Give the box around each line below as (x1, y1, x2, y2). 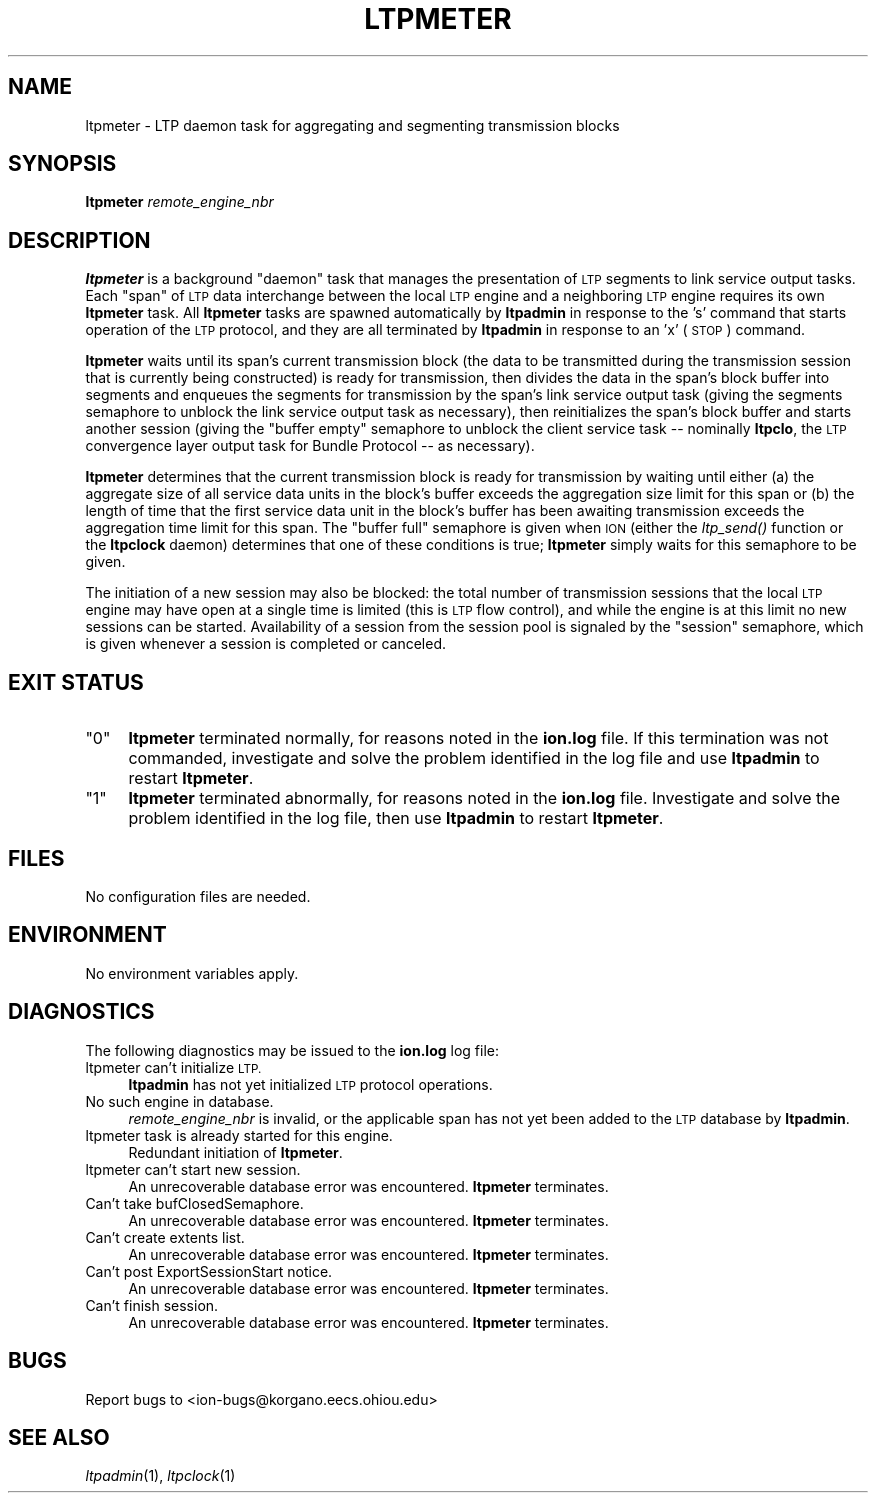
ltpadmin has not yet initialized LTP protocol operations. (128, 1075, 493, 1093)
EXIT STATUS (8, 669, 144, 695)
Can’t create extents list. (85, 1228, 245, 1246)
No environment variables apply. (85, 964, 299, 982)
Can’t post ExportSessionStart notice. (85, 1262, 333, 1280)
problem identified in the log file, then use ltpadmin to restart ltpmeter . (128, 808, 664, 829)
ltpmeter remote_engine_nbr (85, 193, 274, 211)
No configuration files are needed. (85, 887, 311, 905)
